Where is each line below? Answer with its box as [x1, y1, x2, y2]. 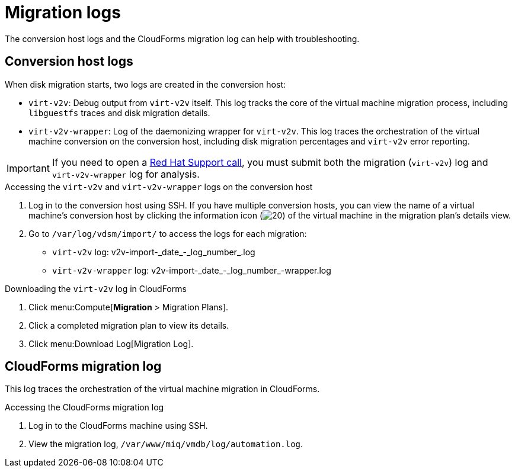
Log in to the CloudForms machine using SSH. [28, 420, 208, 431]
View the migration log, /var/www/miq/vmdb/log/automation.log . [28, 439, 303, 449]
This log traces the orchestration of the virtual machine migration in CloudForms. [5, 384, 320, 394]
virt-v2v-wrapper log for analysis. [52, 168, 200, 180]
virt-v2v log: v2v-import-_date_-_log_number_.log [52, 246, 255, 257]
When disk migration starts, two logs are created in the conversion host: [5, 79, 286, 89]
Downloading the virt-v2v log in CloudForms [5, 283, 187, 294]
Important [7, 162, 50, 174]
